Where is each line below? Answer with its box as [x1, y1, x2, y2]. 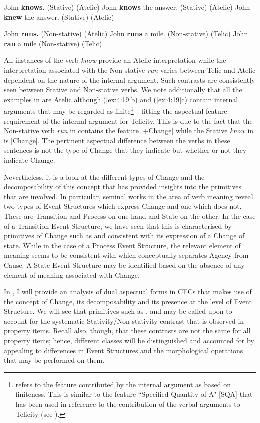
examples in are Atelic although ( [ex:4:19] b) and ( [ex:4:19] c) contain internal [4, 94, 238, 104]
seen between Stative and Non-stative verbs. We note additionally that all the [4, 84, 242, 95]
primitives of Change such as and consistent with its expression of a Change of [4, 230, 245, 241]
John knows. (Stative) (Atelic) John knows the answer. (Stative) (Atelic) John [4, 2, 250, 12]
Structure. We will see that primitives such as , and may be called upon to [4, 306, 232, 316]
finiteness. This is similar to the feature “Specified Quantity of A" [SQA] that [15, 389, 253, 399]
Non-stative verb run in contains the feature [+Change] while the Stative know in [4, 125, 254, 136]
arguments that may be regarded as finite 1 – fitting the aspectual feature [4, 104, 227, 116]
